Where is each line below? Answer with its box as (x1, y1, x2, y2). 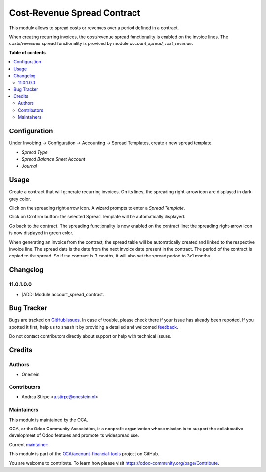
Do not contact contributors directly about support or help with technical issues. (9, 333, 172, 339)
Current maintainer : (9, 441, 49, 447)
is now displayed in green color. (9, 230, 74, 236)
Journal (21, 163, 37, 169)
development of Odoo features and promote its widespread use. (9, 432, 139, 438)
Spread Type (21, 149, 48, 155)
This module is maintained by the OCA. (9, 417, 88, 423)
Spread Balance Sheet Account (21, 156, 86, 162)
